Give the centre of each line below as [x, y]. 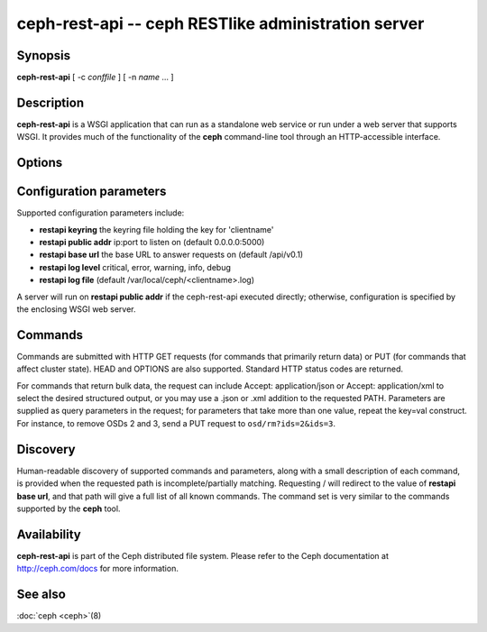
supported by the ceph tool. [69, 508]
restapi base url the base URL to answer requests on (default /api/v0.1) [171, 255]
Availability [49, 534]
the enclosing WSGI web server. [76, 309]
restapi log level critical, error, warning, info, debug [135, 267]
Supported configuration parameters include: [101, 213]
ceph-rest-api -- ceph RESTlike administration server [221, 23]
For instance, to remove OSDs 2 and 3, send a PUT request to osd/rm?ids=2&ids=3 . [176, 423]
